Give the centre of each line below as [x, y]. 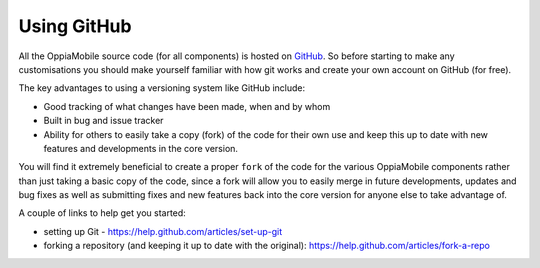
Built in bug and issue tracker [103, 121]
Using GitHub [75, 26]
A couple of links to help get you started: [102, 213]
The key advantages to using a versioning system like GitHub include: [161, 88]
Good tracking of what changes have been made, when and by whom [187, 106]
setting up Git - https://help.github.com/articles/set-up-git [163, 231]
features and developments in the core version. [141, 148]
